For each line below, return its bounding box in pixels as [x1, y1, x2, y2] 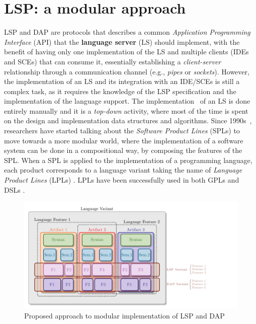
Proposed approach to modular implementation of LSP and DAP [24, 310, 225, 320]
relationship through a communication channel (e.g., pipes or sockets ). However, [4, 66, 249, 76]
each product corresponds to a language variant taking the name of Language [4, 165, 242, 175]
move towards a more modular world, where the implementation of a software [4, 135, 243, 145]
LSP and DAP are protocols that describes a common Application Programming [4, 27, 250, 37]
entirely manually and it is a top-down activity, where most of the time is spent [4, 105, 248, 116]
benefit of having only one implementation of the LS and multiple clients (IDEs [4, 46, 249, 57]
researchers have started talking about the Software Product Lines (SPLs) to [4, 125, 240, 136]
